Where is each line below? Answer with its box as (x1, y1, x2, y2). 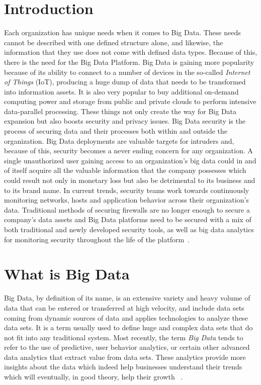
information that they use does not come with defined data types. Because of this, (4, 47, 257, 57)
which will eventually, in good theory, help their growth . (4, 371, 183, 382)
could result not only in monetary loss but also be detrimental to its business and (4, 175, 255, 185)
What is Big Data (4, 263, 130, 284)
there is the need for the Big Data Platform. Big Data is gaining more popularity (4, 56, 254, 67)
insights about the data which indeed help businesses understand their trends (4, 361, 242, 372)
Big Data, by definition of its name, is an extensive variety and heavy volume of (4, 293, 250, 303)
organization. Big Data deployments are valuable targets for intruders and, (4, 135, 234, 146)
